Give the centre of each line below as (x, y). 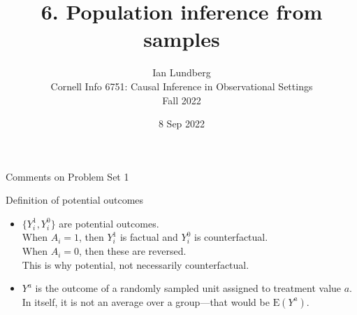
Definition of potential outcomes (75, 200)
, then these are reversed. (132, 251)
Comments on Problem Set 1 (67, 176)
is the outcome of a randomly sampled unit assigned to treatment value (188, 288)
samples (182, 39)
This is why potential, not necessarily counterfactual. (136, 264)
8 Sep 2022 (182, 124)
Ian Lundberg (182, 72)
